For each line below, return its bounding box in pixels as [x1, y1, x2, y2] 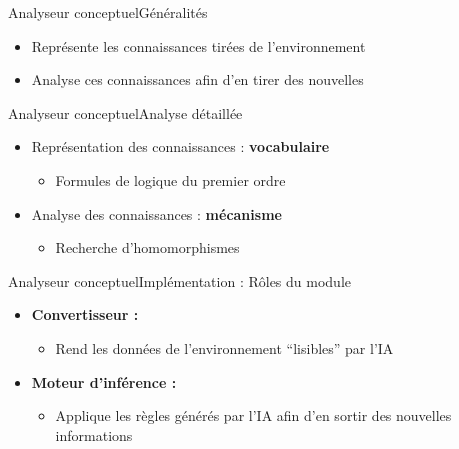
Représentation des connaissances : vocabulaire [31, 136, 330, 157]
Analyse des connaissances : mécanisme [31, 203, 282, 224]
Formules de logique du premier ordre [55, 169, 286, 190]
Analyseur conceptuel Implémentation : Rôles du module [8, 270, 352, 291]
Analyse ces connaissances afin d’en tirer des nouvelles [31, 69, 364, 90]
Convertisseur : [31, 304, 139, 325]
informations [55, 424, 133, 445]
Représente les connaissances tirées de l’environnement [31, 35, 366, 56]
